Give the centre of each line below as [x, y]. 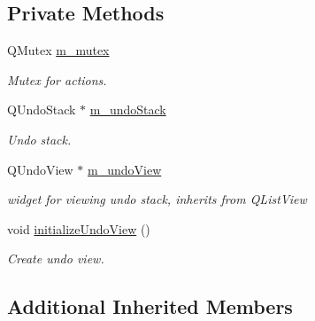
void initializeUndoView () [79, 228]
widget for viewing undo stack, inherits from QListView [157, 199]
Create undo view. [56, 258]
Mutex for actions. [57, 79]
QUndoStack [42, 110]
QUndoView [40, 169]
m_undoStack [128, 110]
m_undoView [125, 169]
